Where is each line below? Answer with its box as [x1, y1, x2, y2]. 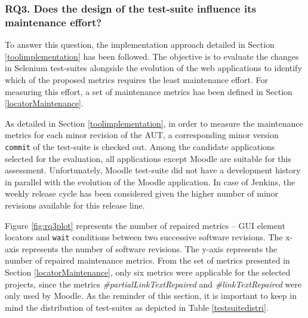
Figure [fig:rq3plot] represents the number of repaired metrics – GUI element [5, 219, 285, 231]
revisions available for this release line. [5, 198, 145, 211]
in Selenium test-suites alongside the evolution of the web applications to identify [5, 62, 302, 74]
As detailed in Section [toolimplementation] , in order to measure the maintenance [5, 117, 303, 129]
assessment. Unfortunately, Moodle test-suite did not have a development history [5, 164, 301, 176]
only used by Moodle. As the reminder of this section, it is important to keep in [5, 289, 297, 302]
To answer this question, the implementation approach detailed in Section [5, 38, 275, 51]
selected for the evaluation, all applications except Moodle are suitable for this [5, 152, 291, 164]
